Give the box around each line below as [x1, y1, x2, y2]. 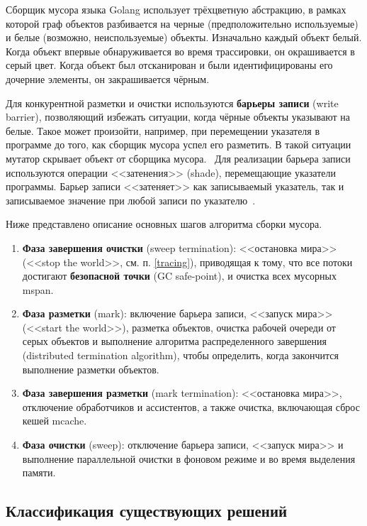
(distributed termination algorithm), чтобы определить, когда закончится [22, 348, 339, 363]
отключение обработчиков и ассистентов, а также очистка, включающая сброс [22, 399, 360, 414]
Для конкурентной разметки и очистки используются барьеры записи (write [6, 95, 339, 110]
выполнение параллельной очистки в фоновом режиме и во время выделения [22, 451, 356, 466]
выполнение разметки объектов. [22, 361, 159, 376]
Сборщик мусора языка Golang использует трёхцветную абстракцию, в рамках [6, 2, 346, 16]
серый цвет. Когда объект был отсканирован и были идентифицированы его [6, 57, 333, 72]
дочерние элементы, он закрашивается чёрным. [6, 71, 210, 86]
